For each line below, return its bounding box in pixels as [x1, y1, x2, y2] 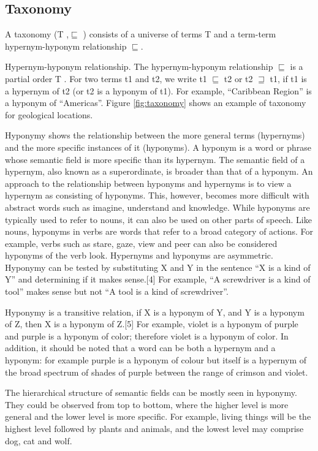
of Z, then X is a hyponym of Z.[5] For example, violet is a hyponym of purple [5, 317, 298, 330]
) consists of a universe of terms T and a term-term [83, 28, 276, 40]
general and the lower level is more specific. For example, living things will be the [5, 410, 311, 423]
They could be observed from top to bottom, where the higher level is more [5, 398, 289, 411]
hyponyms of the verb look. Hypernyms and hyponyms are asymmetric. [5, 249, 273, 262]
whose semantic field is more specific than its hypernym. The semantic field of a [5, 153, 305, 165]
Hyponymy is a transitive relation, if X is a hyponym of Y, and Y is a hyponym [5, 305, 305, 318]
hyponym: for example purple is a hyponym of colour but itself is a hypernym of [5, 354, 306, 366]
